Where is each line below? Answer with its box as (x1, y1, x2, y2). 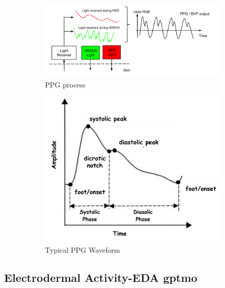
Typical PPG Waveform (45, 244, 120, 255)
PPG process (45, 79, 85, 90)
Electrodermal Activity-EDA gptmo (4, 269, 197, 285)
